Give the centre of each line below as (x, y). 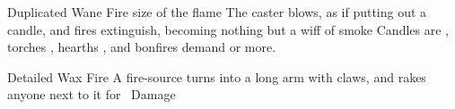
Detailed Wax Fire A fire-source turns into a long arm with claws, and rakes (217, 76)
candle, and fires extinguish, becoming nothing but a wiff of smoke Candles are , (228, 29)
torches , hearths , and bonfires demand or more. (142, 47)
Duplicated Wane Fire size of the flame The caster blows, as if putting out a (217, 12)
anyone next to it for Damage (92, 94)
